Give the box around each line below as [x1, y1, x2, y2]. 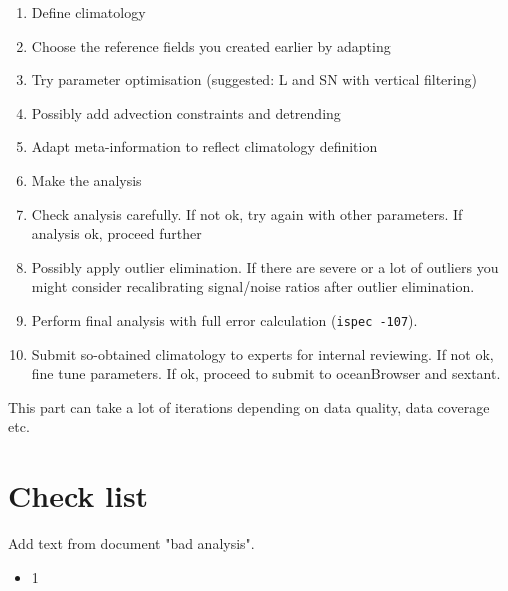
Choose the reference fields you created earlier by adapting [31, 35, 391, 56]
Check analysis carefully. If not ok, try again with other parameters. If [31, 203, 463, 224]
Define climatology [31, 2, 146, 22]
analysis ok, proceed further [31, 223, 202, 244]
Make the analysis [31, 169, 142, 190]
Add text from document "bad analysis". [8, 533, 255, 554]
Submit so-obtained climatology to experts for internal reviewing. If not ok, [31, 343, 494, 364]
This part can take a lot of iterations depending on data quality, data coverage [8, 396, 490, 417]
